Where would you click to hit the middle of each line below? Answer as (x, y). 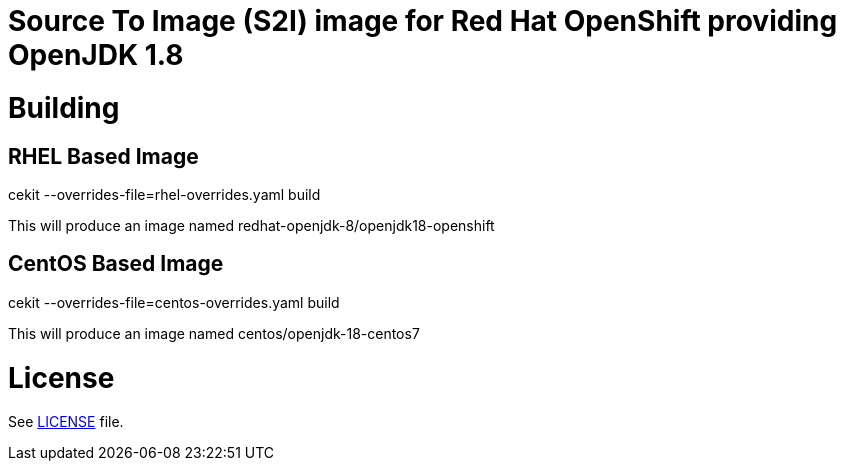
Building (64, 107)
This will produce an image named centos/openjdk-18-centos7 (214, 333)
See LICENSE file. (66, 422)
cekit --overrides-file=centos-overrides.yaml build (174, 302)
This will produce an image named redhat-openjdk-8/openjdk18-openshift (251, 225)
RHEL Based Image (103, 156)
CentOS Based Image (116, 264)
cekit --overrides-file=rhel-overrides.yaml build (164, 194)
